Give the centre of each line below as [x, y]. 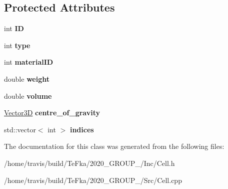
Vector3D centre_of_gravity [52, 113]
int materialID [29, 62]
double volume [28, 96]
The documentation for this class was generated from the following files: [114, 146]
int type [17, 45]
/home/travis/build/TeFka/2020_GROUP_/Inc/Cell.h [89, 163]
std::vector [20, 129]
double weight [27, 78]
